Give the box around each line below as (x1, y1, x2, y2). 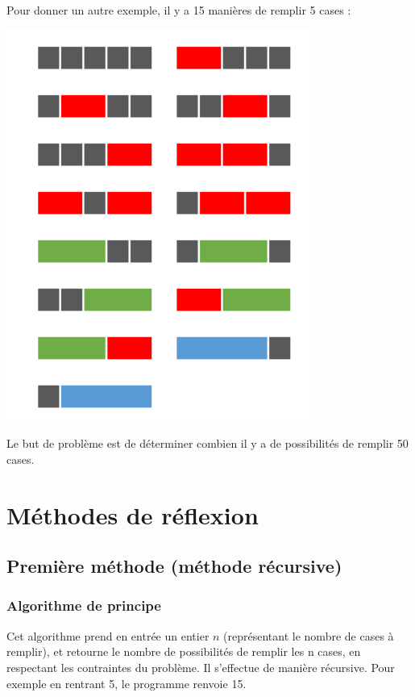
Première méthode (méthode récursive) (6, 553, 342, 578)
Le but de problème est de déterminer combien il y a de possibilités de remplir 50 (6, 435, 409, 452)
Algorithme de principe (6, 595, 161, 616)
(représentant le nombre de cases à (223, 627, 394, 644)
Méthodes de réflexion (6, 498, 259, 531)
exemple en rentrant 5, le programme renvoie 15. (6, 674, 247, 691)
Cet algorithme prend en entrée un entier (6, 627, 210, 644)
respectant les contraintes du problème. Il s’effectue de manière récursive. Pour (6, 658, 395, 675)
